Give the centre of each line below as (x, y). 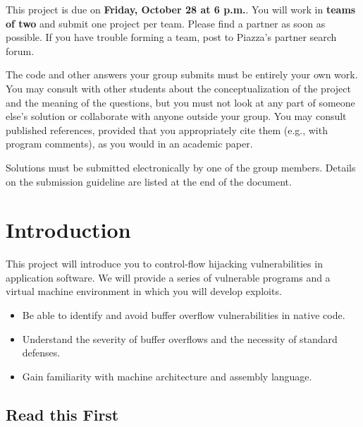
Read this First (62, 414)
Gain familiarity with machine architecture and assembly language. (167, 376)
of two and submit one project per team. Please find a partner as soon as (166, 23)
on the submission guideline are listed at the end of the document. (149, 181)
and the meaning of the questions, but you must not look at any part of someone (180, 102)
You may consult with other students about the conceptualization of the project (178, 88)
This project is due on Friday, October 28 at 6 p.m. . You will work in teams (181, 9)
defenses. (41, 353)
